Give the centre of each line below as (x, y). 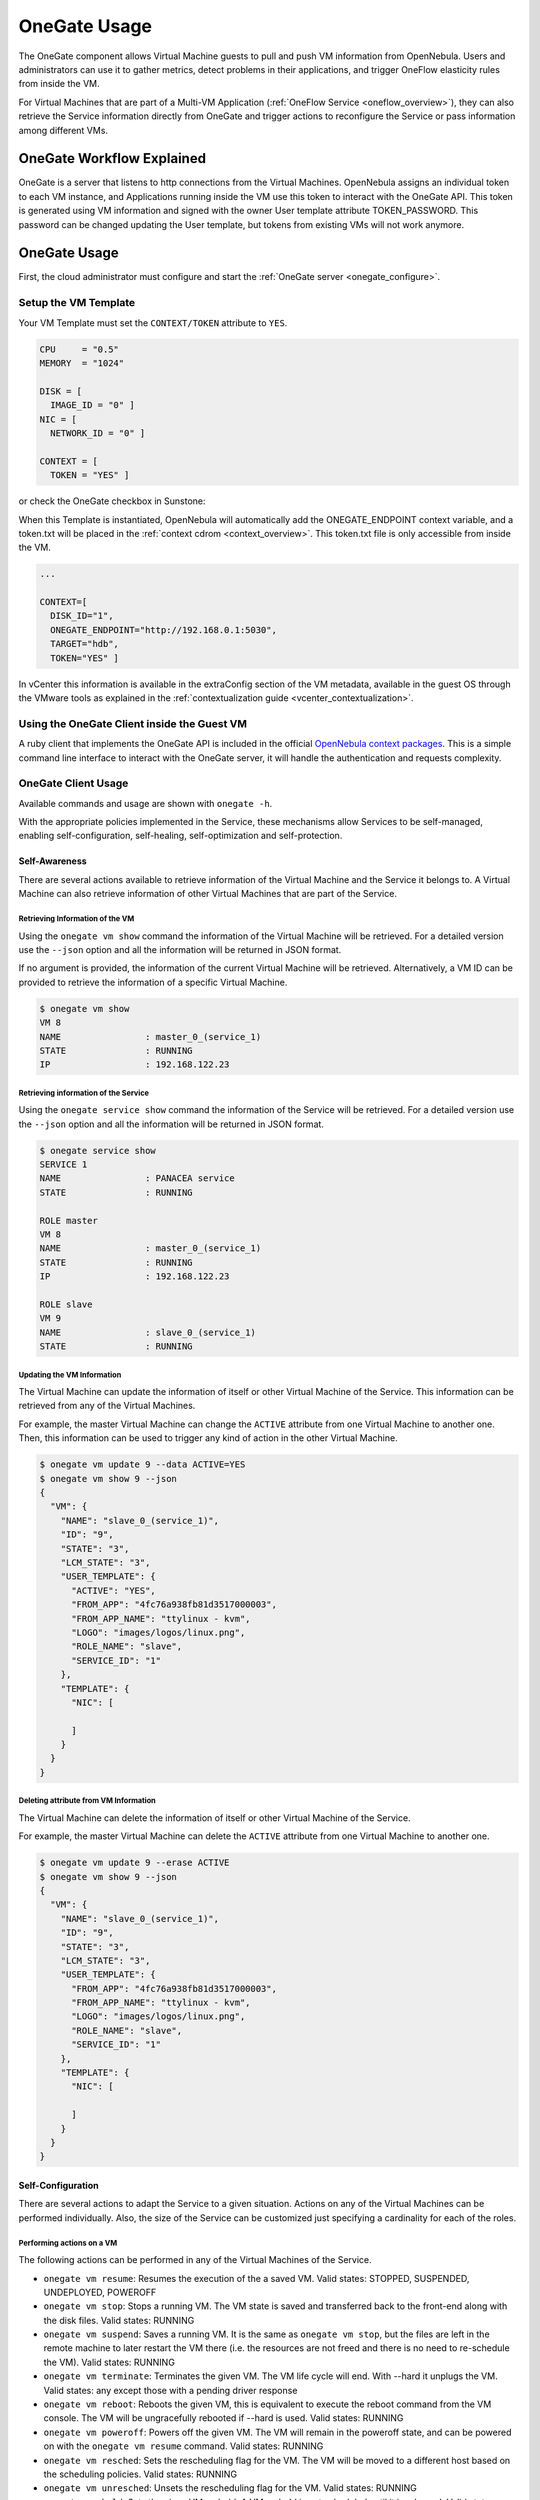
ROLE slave (66, 1304)
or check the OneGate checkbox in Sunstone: (112, 501)
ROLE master (69, 1220)
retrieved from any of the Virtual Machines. (107, 1406)
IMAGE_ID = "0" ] (92, 405)
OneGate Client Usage (73, 783)
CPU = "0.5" (79, 349)
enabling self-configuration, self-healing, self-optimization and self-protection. (180, 836)
